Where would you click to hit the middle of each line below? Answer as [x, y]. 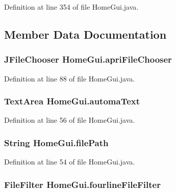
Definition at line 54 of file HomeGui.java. [70, 162]
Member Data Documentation [85, 34]
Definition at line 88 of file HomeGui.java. [70, 78]
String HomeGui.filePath [56, 142]
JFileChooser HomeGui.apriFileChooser [88, 59]
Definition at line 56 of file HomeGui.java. [70, 120]
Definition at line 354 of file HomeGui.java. [71, 7]
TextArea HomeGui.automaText [72, 101]
